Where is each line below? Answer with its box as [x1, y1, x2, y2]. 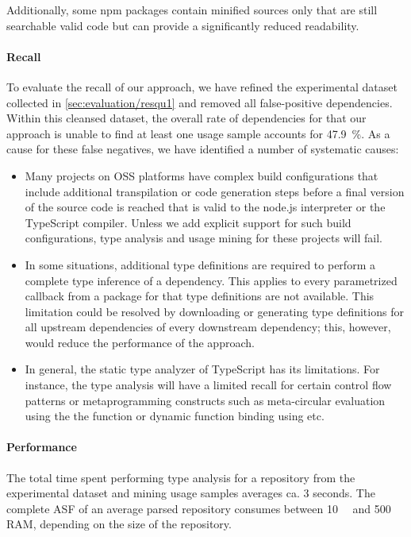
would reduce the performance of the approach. [25, 334, 255, 350]
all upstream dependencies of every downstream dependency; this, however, [25, 319, 391, 335]
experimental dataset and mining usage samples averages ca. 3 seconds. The [6, 485, 375, 501]
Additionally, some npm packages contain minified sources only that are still [6, 2, 378, 17]
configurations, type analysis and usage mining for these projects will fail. [25, 230, 382, 246]
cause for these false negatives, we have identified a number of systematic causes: [6, 141, 399, 157]
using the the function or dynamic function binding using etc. [25, 408, 325, 424]
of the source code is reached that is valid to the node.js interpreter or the [25, 199, 386, 215]
